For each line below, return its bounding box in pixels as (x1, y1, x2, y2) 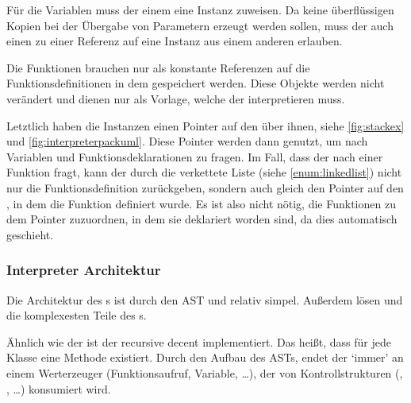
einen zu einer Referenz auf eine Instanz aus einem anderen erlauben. (6, 33, 343, 49)
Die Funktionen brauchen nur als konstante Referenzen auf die (6, 59, 310, 76)
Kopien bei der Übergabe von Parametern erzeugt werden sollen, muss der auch (6, 17, 394, 33)
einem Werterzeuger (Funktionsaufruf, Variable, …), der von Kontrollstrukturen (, (6, 364, 403, 381)
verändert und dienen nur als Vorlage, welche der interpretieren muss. (6, 90, 345, 107)
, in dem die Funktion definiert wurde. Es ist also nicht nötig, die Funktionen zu (6, 195, 396, 211)
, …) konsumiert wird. (6, 380, 111, 397)
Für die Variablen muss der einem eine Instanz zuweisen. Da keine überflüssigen (6, 2, 394, 17)
